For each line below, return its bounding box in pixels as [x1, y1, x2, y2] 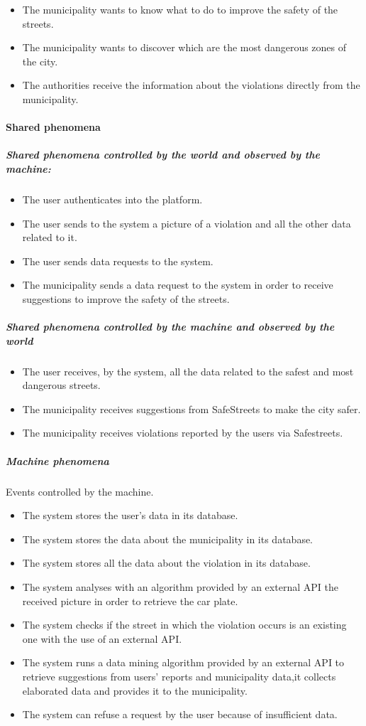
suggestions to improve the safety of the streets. [22, 291, 230, 306]
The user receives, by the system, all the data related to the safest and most [22, 363, 354, 378]
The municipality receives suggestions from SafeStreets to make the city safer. [22, 401, 361, 416]
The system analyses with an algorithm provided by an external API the [22, 579, 338, 594]
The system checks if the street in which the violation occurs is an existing [22, 617, 347, 632]
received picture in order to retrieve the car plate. [22, 593, 238, 608]
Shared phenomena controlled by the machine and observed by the [6, 319, 335, 334]
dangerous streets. [22, 378, 101, 393]
